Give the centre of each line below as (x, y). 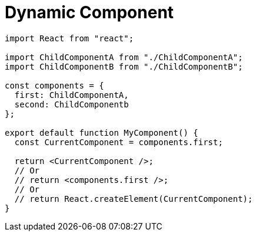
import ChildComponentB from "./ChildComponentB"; (124, 66)
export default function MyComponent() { (102, 132)
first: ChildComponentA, (72, 95)
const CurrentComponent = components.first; (119, 142)
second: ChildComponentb (72, 104)
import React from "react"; (69, 38)
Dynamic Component (89, 12)
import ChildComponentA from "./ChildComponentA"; (124, 57)
